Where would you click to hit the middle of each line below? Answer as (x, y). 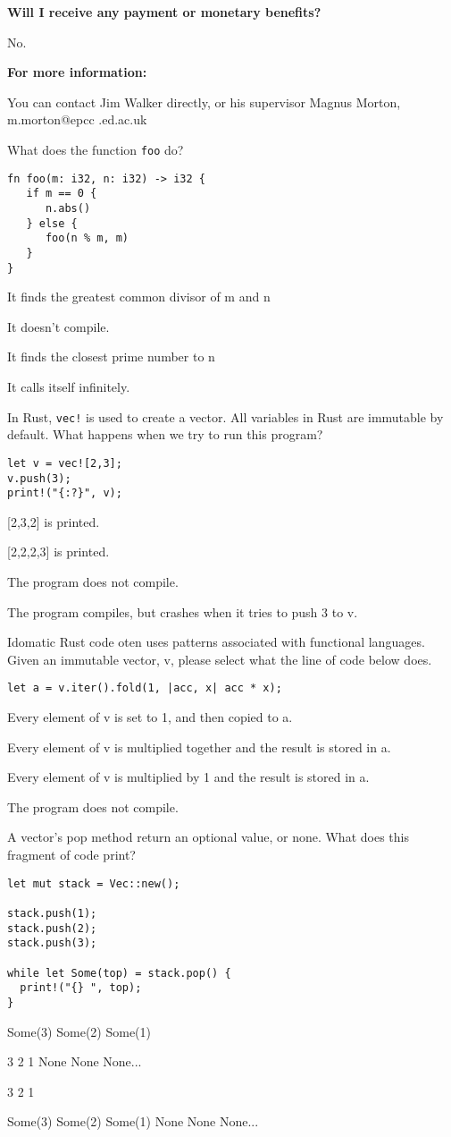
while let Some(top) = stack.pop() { (119, 973)
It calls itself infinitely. (69, 386)
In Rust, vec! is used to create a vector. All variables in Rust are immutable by (225, 416)
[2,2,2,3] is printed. (58, 552)
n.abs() (68, 208)
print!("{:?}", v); (65, 493)
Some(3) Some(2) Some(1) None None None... (133, 1121)
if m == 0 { (62, 194)
